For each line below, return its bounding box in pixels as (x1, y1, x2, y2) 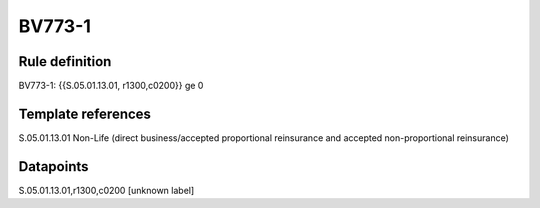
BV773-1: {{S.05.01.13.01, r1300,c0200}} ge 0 (18, 80, 204, 92)
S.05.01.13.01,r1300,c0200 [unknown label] (18, 184, 195, 196)
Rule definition (18, 53, 112, 70)
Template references (18, 105, 152, 122)
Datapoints (18, 158, 89, 175)
